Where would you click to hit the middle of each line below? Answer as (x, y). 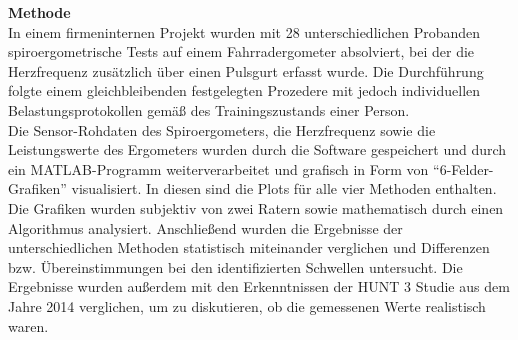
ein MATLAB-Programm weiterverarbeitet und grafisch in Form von (218, 168)
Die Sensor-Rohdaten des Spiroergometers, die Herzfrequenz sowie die (222, 129)
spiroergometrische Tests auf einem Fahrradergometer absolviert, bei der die (241, 51)
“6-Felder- (463, 168)
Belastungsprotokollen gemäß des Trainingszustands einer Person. (209, 109)
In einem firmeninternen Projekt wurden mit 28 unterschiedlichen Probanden (244, 31)
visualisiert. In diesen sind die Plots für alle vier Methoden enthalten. (284, 188)
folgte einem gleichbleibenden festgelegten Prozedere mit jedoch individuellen (244, 90)
